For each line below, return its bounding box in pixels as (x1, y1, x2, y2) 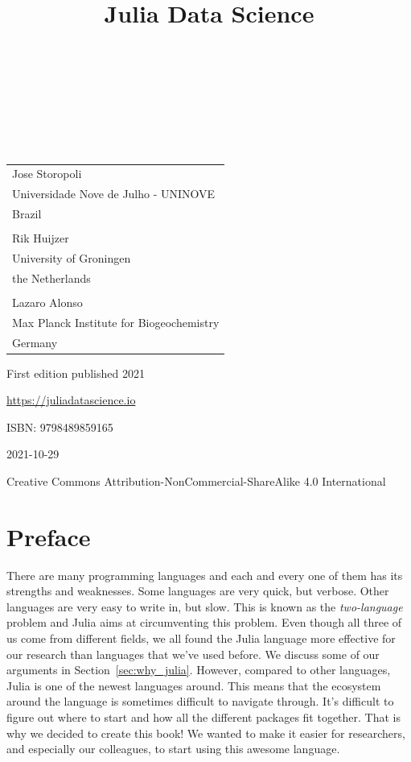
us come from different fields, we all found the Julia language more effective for (6, 630, 396, 647)
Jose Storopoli (12, 165, 82, 182)
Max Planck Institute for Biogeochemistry (12, 313, 220, 330)
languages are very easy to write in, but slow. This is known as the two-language (6, 598, 403, 615)
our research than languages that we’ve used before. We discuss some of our (6, 645, 380, 662)
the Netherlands (12, 269, 91, 286)
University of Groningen (12, 249, 131, 266)
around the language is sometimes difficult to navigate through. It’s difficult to (6, 693, 394, 710)
